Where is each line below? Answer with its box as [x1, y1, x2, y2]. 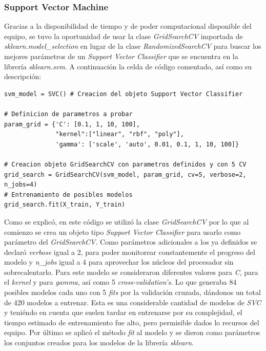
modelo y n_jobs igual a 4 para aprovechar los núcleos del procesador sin [4, 256, 234, 267]
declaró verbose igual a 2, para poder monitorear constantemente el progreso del [4, 246, 255, 257]
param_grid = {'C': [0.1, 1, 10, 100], [4, 120, 140, 128]
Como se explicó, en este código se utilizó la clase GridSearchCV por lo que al [4, 216, 249, 227]
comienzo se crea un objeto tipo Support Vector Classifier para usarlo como [4, 226, 241, 237]
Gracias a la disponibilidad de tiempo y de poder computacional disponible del [4, 21, 252, 31]
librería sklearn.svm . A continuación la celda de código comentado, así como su [4, 61, 252, 71]
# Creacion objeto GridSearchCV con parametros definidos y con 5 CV [4, 160, 247, 168]
